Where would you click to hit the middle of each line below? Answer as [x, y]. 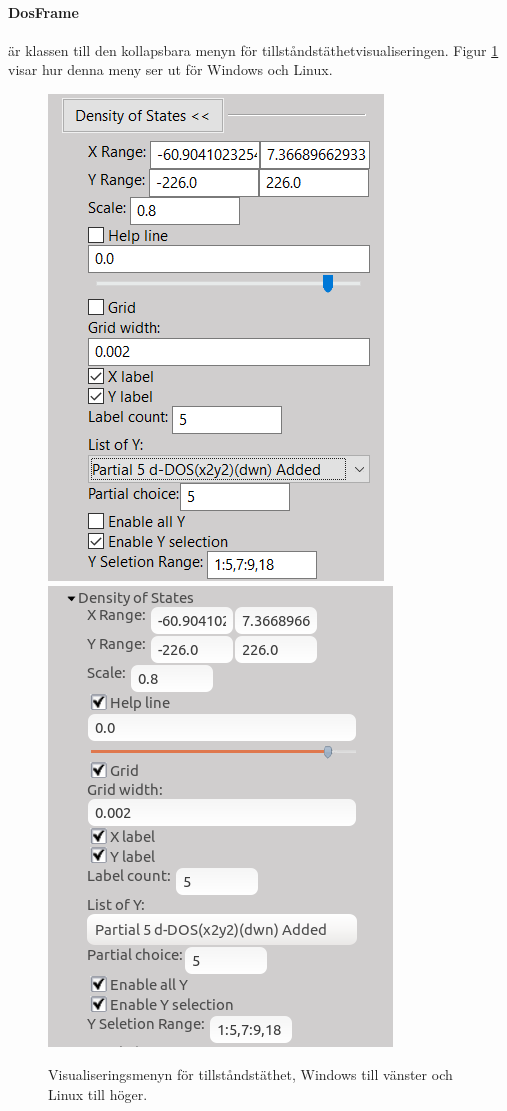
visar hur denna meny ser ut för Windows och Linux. [170, 69]
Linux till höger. [98, 1093]
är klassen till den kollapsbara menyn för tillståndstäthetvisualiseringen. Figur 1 [253, 49]
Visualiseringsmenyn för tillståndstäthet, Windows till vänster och [250, 1074]
